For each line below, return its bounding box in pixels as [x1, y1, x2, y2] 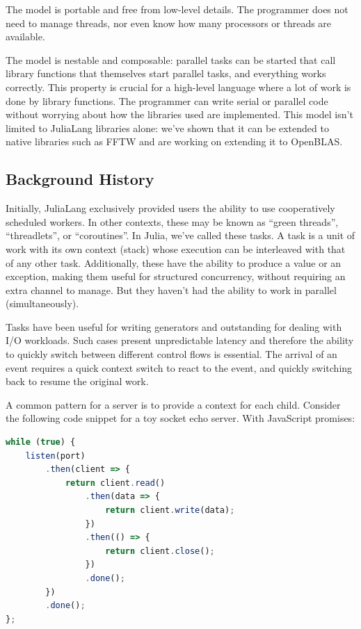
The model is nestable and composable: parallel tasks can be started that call [6, 52, 336, 67]
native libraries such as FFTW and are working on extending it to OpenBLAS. [6, 134, 343, 149]
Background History [6, 168, 154, 190]
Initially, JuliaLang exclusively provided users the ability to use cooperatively [6, 201, 335, 215]
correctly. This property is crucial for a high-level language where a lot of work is [6, 79, 351, 94]
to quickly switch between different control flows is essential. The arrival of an [6, 347, 337, 361]
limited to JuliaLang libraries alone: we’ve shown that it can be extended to [6, 120, 329, 135]
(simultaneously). [6, 296, 79, 311]
